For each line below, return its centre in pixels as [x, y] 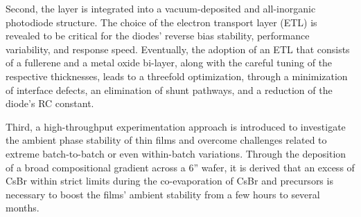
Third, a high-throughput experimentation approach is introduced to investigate [176, 126]
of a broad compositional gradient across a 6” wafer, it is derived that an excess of [180, 167]
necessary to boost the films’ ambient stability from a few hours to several [163, 194]
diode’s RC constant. [50, 103]
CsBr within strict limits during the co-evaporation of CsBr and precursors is [169, 181]
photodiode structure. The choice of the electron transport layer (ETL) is [161, 22]
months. [23, 208]
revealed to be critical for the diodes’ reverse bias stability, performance [158, 36]
